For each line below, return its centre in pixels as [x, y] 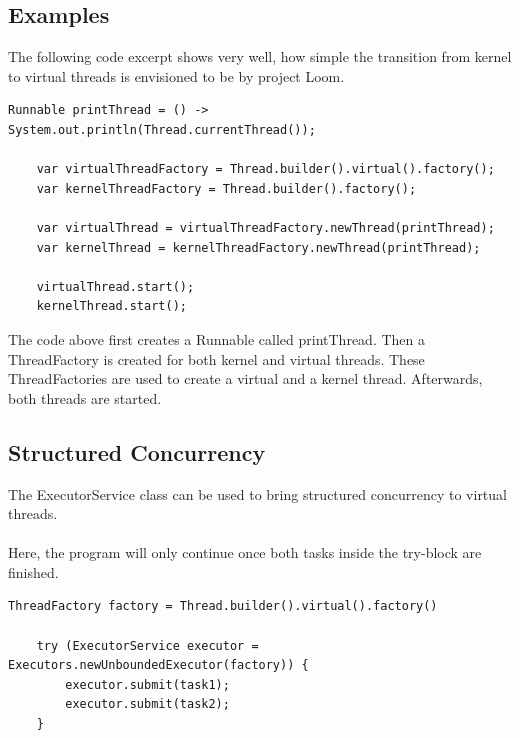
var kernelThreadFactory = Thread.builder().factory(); [226, 188]
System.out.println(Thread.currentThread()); [162, 129]
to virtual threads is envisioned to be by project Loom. [176, 75]
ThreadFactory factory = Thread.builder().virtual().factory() [223, 606]
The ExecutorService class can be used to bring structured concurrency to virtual [257, 493]
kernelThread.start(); [111, 306]
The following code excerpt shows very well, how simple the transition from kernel [260, 56]
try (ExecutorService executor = [147, 645]
